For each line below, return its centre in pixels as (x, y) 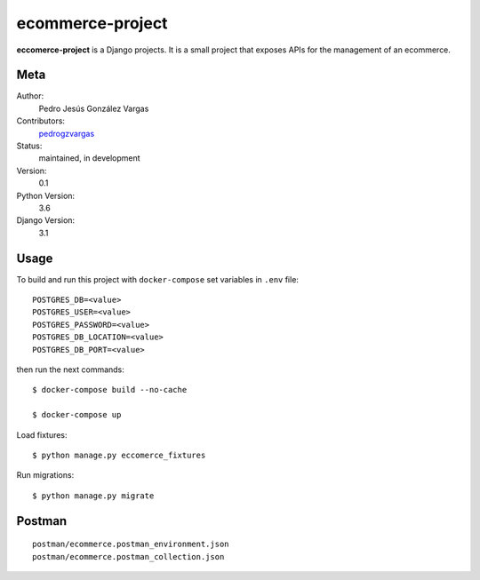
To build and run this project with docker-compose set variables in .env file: (158, 279)
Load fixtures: (42, 434)
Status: (29, 146)
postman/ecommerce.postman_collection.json (128, 556)
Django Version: (46, 220)
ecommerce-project (92, 23)
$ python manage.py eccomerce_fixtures (119, 455)
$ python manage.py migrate (93, 496)
